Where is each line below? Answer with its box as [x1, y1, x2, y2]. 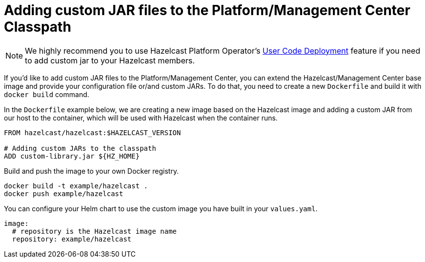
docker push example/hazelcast [4, 189, 123, 198]
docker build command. [4, 90, 89, 99]
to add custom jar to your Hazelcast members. [25, 55, 195, 65]
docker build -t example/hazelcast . [4, 181, 148, 190]
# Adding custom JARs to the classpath [4, 144, 156, 152]
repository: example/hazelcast [12, 235, 132, 243]
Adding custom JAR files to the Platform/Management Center [4, 2, 410, 19]
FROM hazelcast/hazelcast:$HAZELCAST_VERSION [4, 128, 181, 137]
